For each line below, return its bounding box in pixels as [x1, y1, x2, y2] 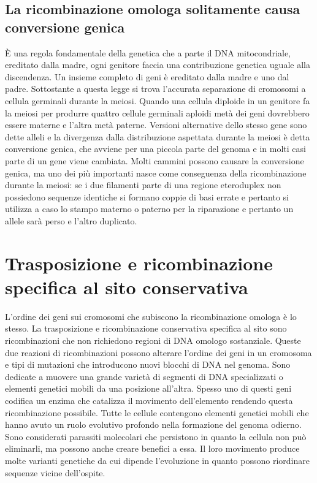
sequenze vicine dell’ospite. [5, 466, 105, 479]
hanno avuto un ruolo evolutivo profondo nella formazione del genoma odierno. [5, 418, 302, 431]
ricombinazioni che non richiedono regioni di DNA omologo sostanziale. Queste [5, 334, 301, 346]
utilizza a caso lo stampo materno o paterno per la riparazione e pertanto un [5, 202, 294, 215]
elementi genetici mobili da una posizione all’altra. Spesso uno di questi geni [5, 382, 292, 395]
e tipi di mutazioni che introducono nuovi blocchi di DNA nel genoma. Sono [5, 358, 291, 371]
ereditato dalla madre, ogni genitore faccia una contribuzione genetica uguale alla [5, 58, 310, 71]
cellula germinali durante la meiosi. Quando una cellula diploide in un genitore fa [5, 94, 310, 107]
